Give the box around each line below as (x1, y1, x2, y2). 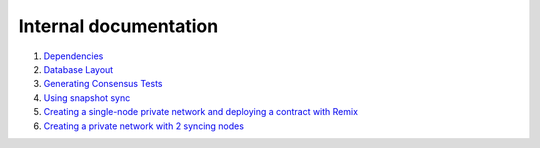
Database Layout (43, 63, 114, 75)
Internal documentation (18, 15, 219, 37)
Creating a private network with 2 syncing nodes (43, 120, 245, 132)
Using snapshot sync (43, 91, 131, 104)
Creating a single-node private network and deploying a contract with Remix (43, 106, 359, 118)
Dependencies (43, 50, 104, 62)
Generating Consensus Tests (43, 78, 163, 90)
